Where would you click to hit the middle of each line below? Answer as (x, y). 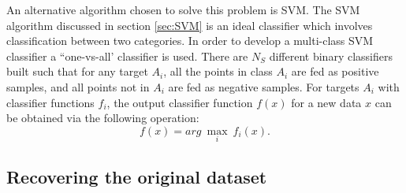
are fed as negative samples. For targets (264, 86)
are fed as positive (335, 71)
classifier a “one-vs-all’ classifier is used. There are (127, 56)
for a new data (326, 102)
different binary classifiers (331, 56)
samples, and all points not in (78, 86)
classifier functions (50, 102)
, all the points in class (218, 71)
